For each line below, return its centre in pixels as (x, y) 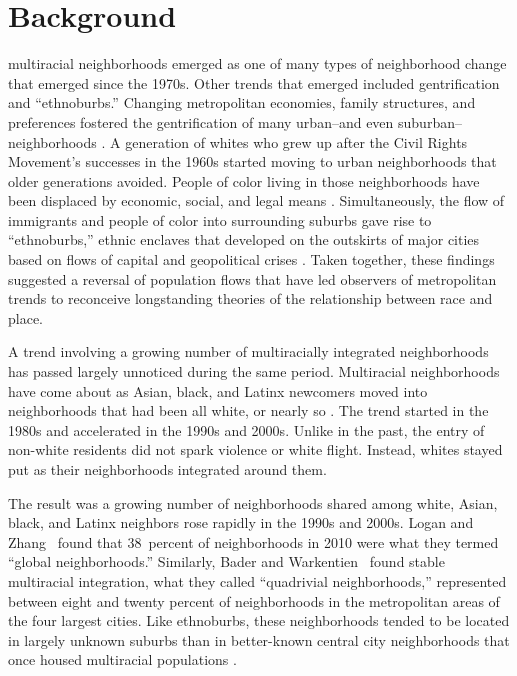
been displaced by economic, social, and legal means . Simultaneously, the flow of (256, 200)
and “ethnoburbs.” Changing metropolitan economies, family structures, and (242, 102)
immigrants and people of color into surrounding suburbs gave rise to (220, 219)
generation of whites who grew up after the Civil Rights (296, 141)
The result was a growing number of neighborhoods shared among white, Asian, (253, 502)
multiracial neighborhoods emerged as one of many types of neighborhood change (257, 63)
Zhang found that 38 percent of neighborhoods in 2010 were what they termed (253, 541)
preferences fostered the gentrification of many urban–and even (201, 121)
